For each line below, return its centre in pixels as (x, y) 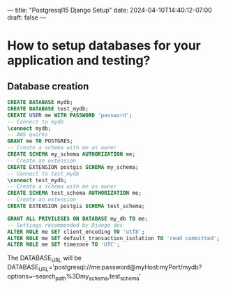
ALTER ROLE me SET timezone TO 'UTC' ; (63, 245)
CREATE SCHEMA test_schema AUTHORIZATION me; (74, 193)
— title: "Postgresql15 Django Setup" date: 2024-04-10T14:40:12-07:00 (110, 10)
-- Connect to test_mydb (43, 174)
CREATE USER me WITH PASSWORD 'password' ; (70, 115)
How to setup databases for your (104, 46)
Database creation (48, 86)
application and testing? (79, 60)
